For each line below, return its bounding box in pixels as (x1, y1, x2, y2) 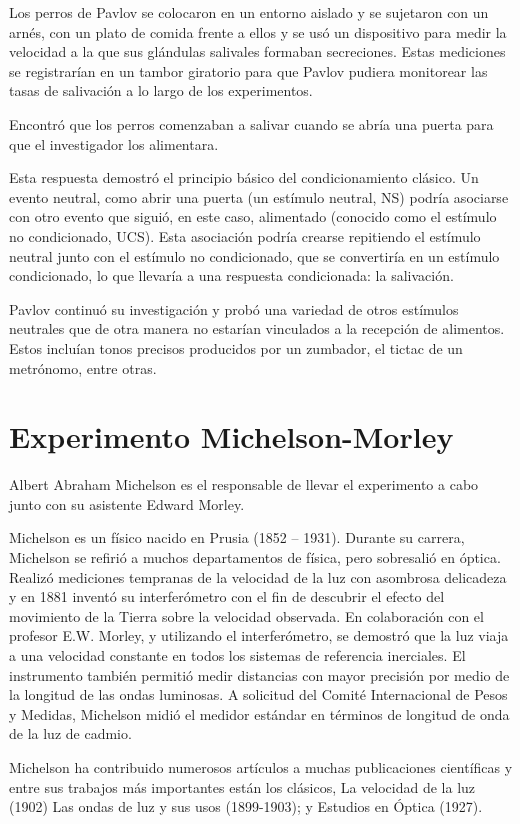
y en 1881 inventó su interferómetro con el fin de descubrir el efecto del (9, 586, 445, 607)
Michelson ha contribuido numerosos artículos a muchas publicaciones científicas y (9, 756, 513, 777)
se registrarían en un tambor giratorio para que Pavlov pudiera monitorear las (9, 60, 488, 81)
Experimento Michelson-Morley (9, 416, 454, 457)
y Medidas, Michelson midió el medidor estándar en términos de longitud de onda (9, 703, 510, 724)
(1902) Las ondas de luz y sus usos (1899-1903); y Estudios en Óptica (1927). (9, 796, 483, 817)
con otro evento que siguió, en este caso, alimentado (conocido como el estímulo (9, 206, 497, 227)
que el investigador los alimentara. (9, 133, 219, 154)
